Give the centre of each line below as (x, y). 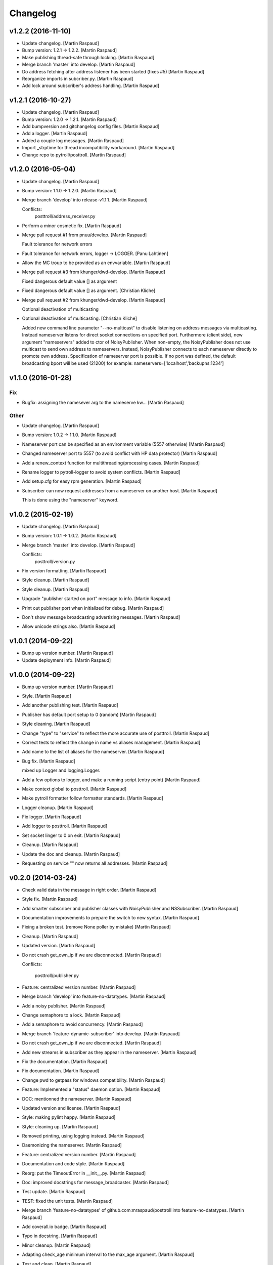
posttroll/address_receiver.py (65, 216)
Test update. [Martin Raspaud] (54, 1192)
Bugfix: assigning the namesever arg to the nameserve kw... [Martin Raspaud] (103, 402)
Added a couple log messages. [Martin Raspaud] (73, 140)
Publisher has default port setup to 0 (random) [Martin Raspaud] (89, 714)
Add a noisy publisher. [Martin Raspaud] (64, 1006)
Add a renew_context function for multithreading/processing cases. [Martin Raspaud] (111, 462)
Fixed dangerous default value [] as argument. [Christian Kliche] (89, 290)
